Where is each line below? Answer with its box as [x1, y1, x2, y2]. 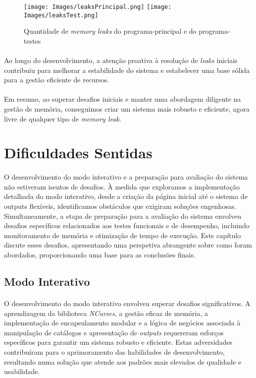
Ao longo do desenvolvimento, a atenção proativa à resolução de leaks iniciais [4, 55, 238, 65]
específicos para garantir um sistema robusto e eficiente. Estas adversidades [4, 337, 233, 347]
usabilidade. [4, 366, 40, 377]
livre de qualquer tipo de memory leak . [4, 113, 121, 124]
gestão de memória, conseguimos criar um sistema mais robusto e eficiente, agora [4, 104, 250, 114]
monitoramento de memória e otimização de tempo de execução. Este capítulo [4, 230, 241, 240]
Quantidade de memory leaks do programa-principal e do [24, 26, 197, 36]
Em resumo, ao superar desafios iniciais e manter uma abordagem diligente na [4, 94, 241, 104]
